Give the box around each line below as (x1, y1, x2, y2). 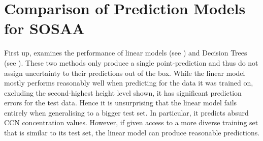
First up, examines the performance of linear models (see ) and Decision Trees (4, 47, 247, 58)
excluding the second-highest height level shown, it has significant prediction (4, 87, 242, 98)
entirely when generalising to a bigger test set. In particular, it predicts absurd (4, 107, 249, 118)
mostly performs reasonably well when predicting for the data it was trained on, (4, 77, 253, 88)
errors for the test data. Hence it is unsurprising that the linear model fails (4, 97, 237, 108)
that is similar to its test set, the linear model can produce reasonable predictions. (4, 127, 260, 138)
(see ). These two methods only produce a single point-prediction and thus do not (4, 57, 258, 68)
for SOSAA (4, 18, 85, 39)
